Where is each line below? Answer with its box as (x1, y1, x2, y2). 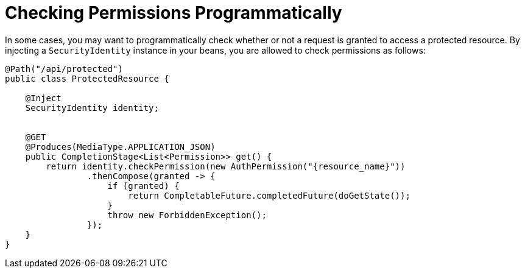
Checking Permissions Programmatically (5, 2, 342, 23)
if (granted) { (107, 180, 180, 191)
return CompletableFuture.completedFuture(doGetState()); (128, 190, 410, 200)
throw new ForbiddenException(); (107, 210, 267, 220)
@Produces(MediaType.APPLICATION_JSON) (25, 141, 216, 152)
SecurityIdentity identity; (25, 102, 159, 113)
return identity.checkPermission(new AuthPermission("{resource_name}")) (46, 161, 406, 171)
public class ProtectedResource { (5, 73, 169, 83)
